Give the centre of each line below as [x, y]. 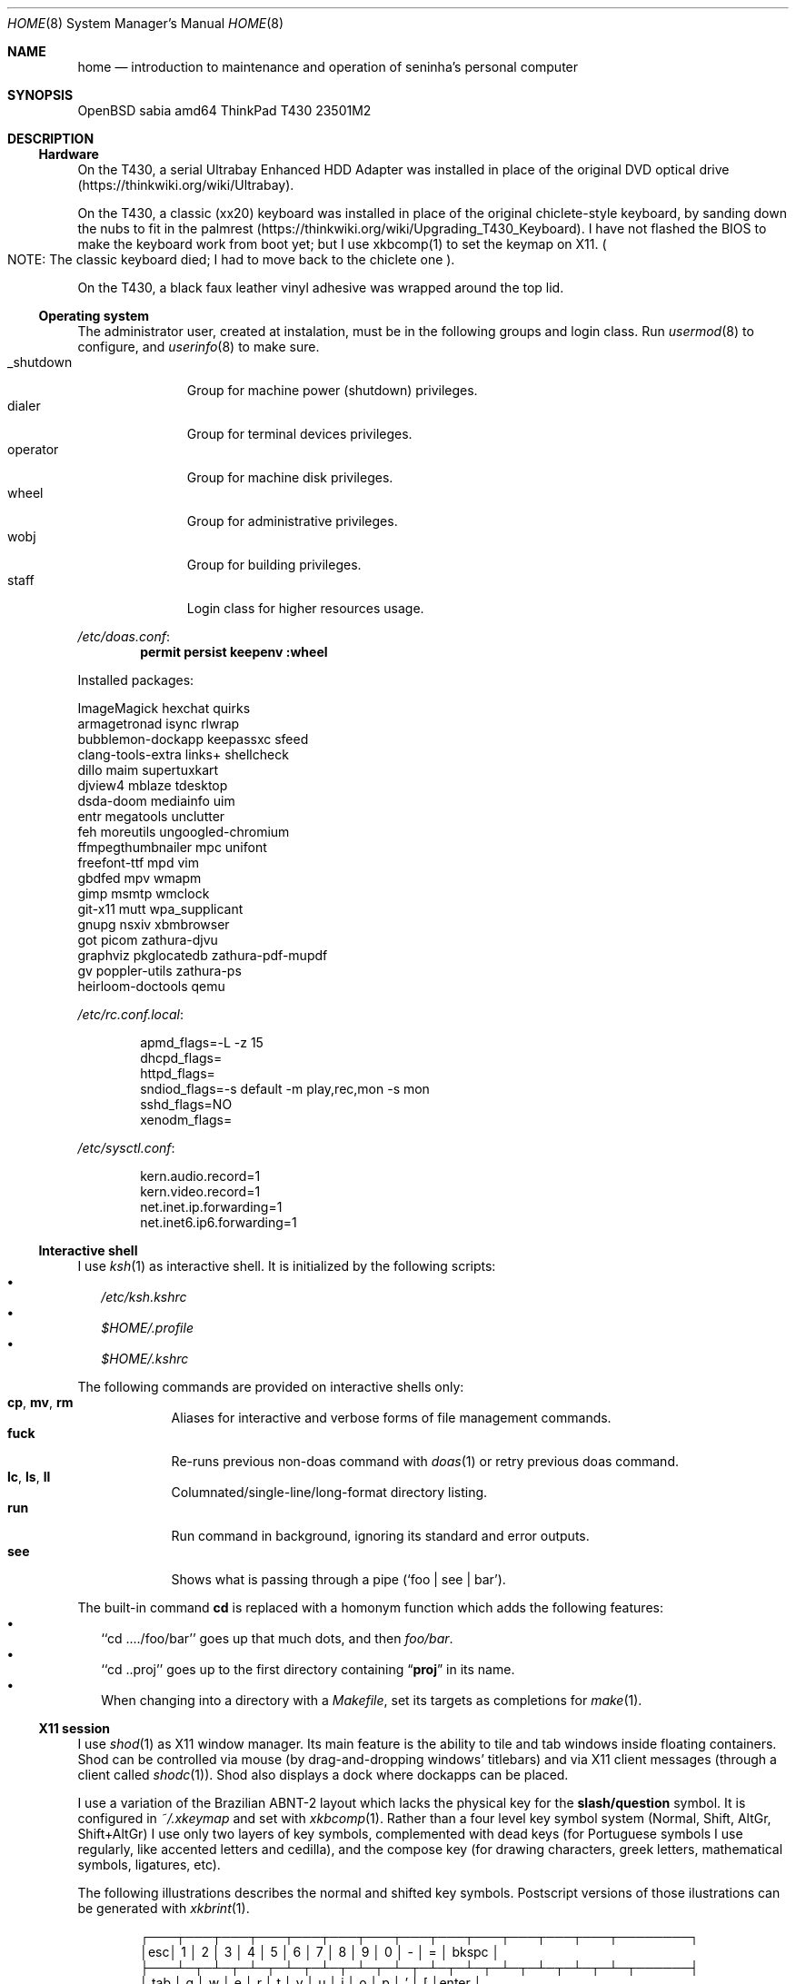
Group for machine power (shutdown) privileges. [332, 390]
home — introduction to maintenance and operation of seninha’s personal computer [328, 67]
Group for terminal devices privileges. [299, 434]
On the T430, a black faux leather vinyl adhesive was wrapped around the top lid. [321, 288]
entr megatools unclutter [151, 816]
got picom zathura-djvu [148, 940]
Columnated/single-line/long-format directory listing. [329, 1492]
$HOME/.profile [147, 1328]
